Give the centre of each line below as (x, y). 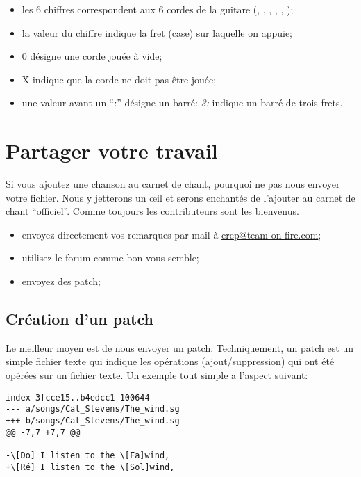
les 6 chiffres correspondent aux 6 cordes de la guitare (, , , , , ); (158, 9)
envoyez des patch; (61, 281)
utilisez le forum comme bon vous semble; (110, 258)
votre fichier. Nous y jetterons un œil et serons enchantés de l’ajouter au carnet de (180, 197)
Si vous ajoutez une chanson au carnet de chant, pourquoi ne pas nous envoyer (173, 184)
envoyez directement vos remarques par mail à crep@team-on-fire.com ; (171, 234)
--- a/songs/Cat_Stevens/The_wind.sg (93, 409)
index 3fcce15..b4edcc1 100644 (78, 397)
